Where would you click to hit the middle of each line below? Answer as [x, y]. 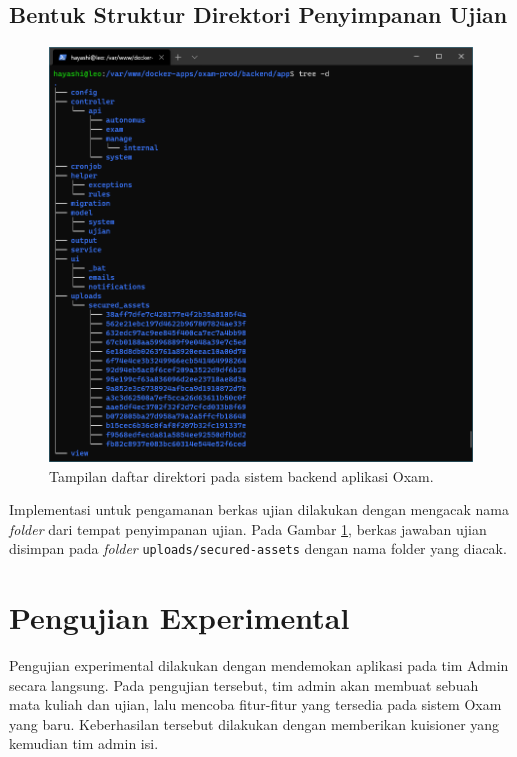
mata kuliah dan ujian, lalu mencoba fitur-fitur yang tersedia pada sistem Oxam [255, 704]
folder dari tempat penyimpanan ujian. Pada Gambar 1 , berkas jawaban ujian [248, 528]
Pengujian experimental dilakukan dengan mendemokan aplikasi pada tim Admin [259, 665]
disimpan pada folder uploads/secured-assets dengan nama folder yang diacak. [258, 548]
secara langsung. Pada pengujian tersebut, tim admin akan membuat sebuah [244, 684]
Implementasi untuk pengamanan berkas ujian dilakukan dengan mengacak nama [259, 509]
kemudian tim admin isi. [84, 743]
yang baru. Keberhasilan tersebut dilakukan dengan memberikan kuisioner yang [254, 723]
